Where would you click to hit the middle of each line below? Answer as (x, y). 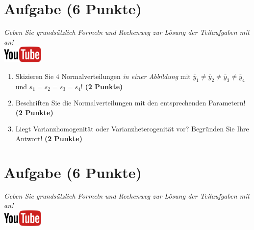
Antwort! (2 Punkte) (49, 138)
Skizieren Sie (35, 76)
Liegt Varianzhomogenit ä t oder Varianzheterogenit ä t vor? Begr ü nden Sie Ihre (132, 129)
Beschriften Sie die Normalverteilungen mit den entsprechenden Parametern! (130, 103)
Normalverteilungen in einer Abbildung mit (126, 76)
